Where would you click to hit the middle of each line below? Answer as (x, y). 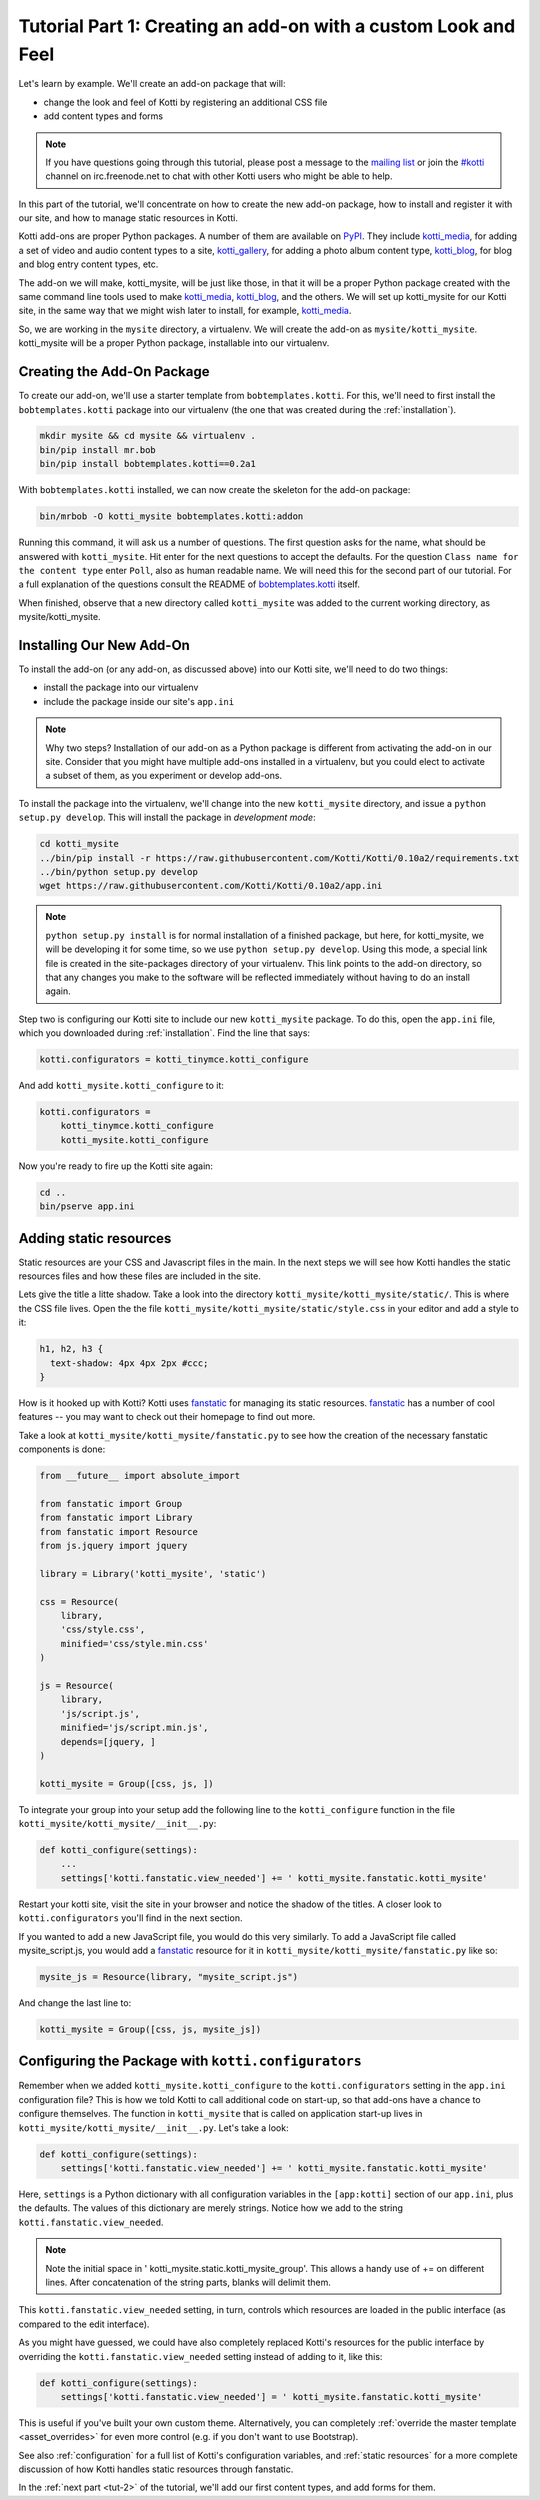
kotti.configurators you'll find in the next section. (130, 1918)
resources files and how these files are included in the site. (140, 1276)
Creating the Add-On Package (114, 371)
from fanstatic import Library (116, 1518)
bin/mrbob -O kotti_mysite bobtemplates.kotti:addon (171, 516)
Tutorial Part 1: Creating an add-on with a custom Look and (267, 26)
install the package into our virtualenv (121, 687)
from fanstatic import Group (111, 1503)
